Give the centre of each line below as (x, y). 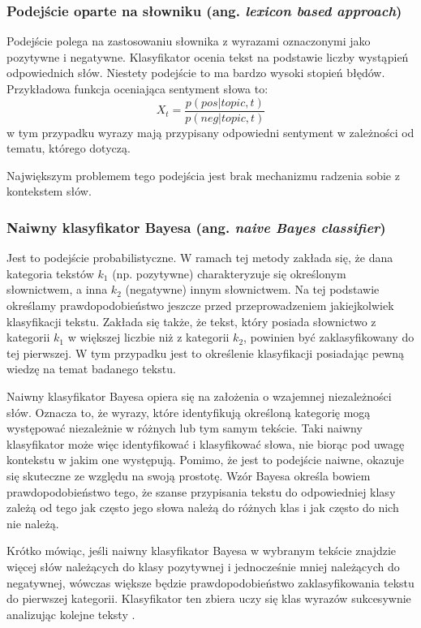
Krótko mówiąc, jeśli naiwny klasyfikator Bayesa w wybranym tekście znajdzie (202, 551)
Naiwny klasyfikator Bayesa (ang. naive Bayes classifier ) (196, 227)
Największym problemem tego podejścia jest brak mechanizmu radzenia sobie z (203, 175)
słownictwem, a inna (57, 289)
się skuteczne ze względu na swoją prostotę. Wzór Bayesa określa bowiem (189, 475)
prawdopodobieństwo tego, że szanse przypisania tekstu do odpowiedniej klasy (201, 491)
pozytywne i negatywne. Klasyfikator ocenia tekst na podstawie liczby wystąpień (208, 56)
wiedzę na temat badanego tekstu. (91, 369)
